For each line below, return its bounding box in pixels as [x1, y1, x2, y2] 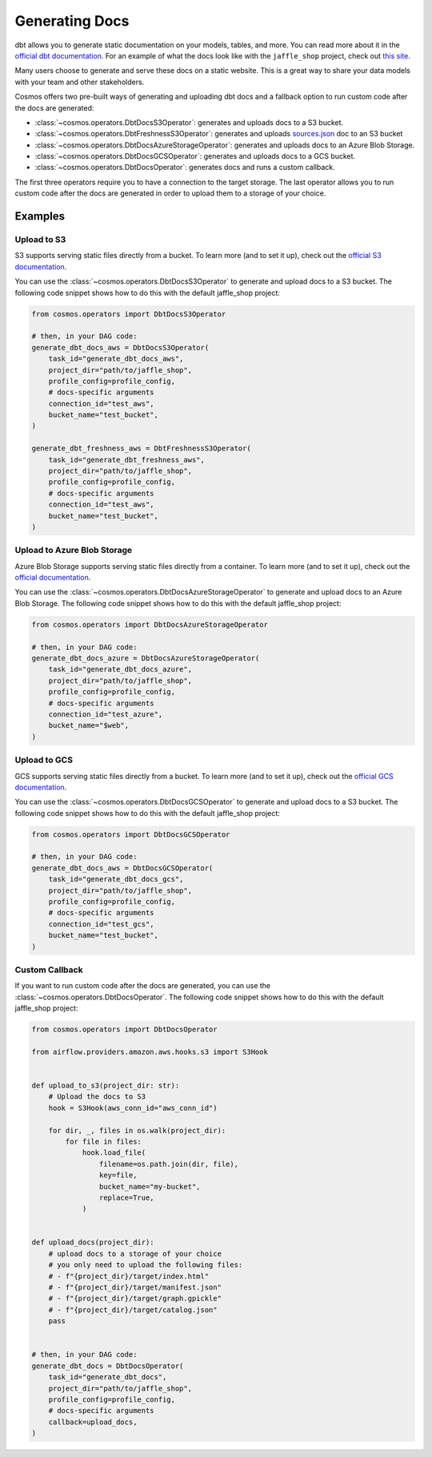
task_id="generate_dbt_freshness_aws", [48, 455, 206, 464]
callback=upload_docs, [48, 1417, 138, 1427]
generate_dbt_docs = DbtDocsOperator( [31, 1361, 184, 1370]
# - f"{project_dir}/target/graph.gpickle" [48, 1294, 222, 1303]
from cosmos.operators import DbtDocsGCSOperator [31, 829, 230, 839]
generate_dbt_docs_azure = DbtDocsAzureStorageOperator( [31, 654, 260, 663]
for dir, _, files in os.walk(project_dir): [48, 1126, 226, 1135]
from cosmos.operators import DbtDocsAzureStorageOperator [31, 620, 268, 629]
